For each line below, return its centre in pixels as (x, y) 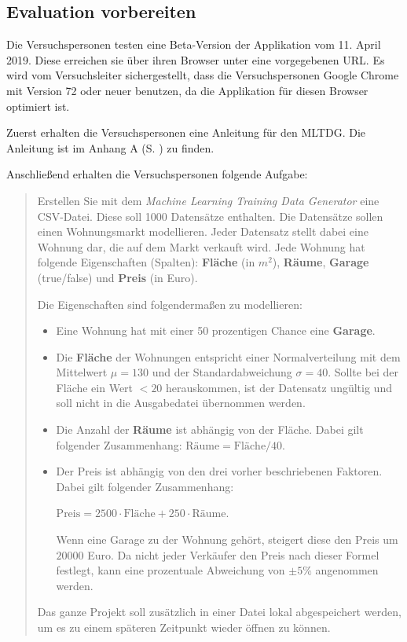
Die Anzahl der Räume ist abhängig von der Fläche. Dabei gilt (210, 429)
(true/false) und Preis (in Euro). (117, 277)
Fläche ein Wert (95, 387)
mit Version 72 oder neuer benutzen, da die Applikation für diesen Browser (187, 90)
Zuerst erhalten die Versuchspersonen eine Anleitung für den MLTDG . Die (186, 132)
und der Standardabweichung (222, 372)
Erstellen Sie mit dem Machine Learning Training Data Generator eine (208, 200)
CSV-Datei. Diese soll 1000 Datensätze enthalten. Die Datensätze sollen (210, 216)
